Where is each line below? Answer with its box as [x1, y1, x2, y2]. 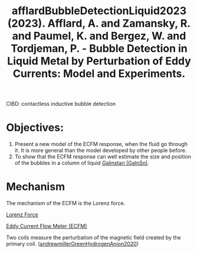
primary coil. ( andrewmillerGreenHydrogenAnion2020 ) [6, 241, 139, 248]
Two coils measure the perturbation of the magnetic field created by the [6, 234, 181, 241]
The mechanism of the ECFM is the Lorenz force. [6, 200, 126, 207]
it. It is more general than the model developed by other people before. [14, 147, 187, 154]
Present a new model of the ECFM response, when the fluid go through [14, 141, 188, 148]
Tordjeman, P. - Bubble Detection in [11, 42, 188, 56]
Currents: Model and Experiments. [12, 67, 186, 80]
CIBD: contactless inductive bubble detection [6, 100, 116, 108]
